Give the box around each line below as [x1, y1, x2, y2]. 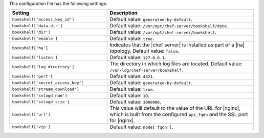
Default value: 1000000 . [110, 99, 161, 105]
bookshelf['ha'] [12, 45, 48, 51]
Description [110, 10, 138, 17]
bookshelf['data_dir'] [12, 23, 63, 28]
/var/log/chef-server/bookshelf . [110, 66, 183, 73]
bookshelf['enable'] [12, 36, 58, 41]
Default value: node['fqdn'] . [110, 123, 174, 130]
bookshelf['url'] [12, 112, 51, 117]
